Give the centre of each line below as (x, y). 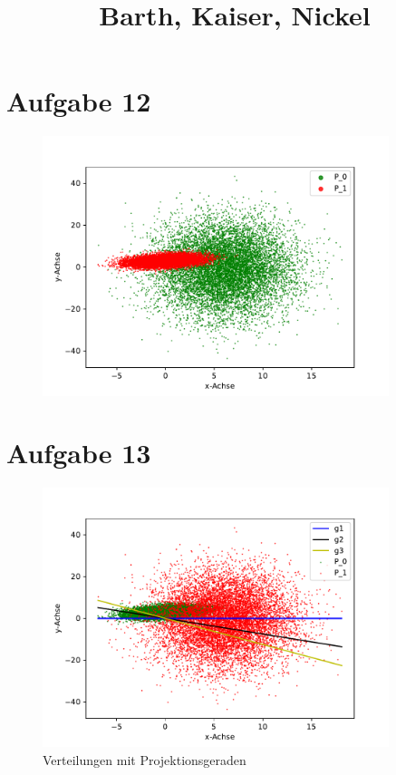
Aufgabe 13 (79, 453)
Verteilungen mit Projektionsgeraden (145, 760)
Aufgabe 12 (79, 101)
